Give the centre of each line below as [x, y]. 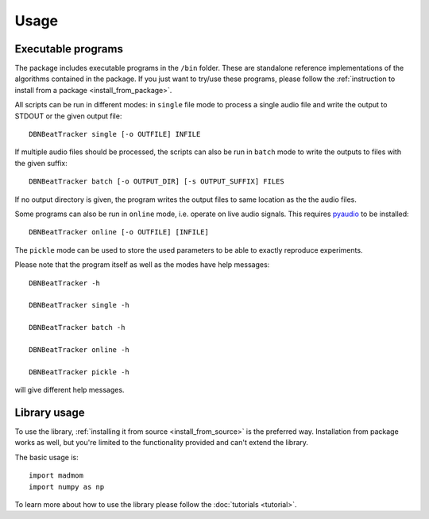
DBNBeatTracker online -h [79, 349]
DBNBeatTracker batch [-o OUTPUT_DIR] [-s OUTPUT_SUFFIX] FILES [157, 182]
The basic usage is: [46, 457]
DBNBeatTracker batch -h [77, 327]
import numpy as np [67, 486]
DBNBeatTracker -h [65, 283]
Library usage [50, 412]
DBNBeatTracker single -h [79, 305]
